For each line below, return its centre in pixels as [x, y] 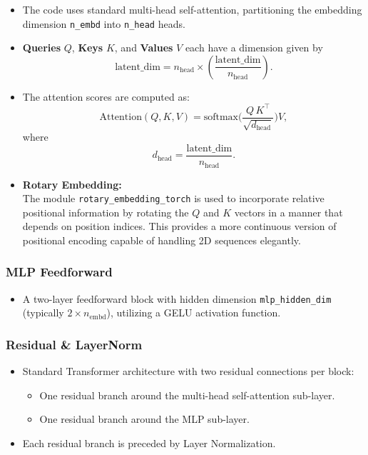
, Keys [87, 47]
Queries [42, 47]
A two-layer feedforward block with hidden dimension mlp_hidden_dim [177, 298]
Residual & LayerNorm [74, 344]
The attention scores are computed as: [106, 96]
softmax [221, 117]
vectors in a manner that [288, 212]
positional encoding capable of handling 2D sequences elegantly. [162, 240]
